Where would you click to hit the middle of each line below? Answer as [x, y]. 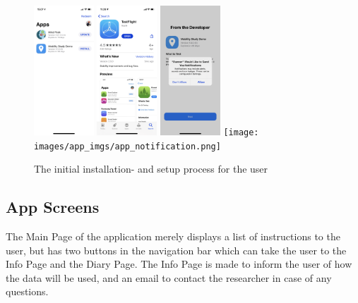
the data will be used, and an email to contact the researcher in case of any [169, 277]
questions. [27, 291]
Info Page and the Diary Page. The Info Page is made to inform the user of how [179, 264]
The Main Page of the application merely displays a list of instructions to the [173, 236]
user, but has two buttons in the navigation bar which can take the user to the [176, 250]
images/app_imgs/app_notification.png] [127, 146]
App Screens [53, 207]
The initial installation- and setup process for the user [151, 169]
